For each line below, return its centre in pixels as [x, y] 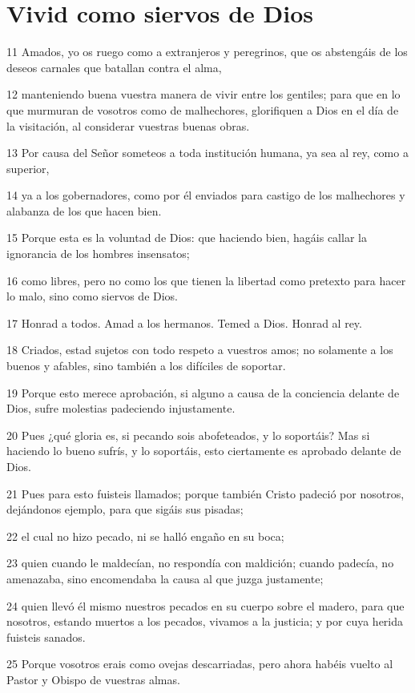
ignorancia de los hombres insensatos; [98, 254]
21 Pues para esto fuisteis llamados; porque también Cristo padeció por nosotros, [205, 493]
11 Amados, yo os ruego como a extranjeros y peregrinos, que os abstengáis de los [207, 52]
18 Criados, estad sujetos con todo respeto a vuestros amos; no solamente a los [200, 350]
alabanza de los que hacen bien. [84, 210]
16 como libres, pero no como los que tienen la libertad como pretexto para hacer [206, 280]
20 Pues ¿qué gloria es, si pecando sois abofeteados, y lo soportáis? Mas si [188, 435]
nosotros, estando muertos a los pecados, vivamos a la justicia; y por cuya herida [205, 621]
